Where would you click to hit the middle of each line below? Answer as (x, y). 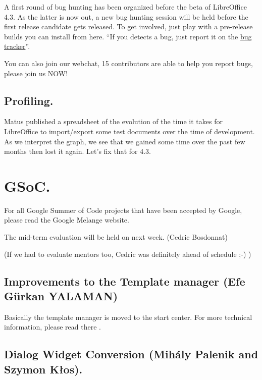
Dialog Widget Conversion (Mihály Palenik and (131, 354)
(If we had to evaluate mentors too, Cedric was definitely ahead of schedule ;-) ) (128, 254)
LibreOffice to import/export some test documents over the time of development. (129, 131)
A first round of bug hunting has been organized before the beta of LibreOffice (125, 7)
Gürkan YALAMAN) (61, 296)
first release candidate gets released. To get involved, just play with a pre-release (128, 26)
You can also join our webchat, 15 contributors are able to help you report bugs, (128, 63)
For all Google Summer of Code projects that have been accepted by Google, (123, 210)
